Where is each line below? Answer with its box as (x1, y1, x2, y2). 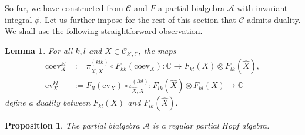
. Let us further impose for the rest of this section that (39, 13, 236, 25)
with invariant (237, 2, 288, 14)
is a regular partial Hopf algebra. (152, 119, 270, 131)
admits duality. (247, 13, 301, 25)
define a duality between (5, 96, 91, 109)
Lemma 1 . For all (5, 44, 73, 56)
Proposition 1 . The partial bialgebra (5, 119, 140, 131)
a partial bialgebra (158, 2, 224, 14)
